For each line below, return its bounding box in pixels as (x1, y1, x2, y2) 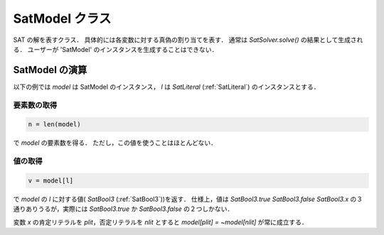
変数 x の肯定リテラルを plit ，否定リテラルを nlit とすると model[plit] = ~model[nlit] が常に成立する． (13, 217, 309, 226)
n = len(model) (28, 121, 81, 129)
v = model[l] (28, 176, 74, 185)
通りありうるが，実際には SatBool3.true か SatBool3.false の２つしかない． (13, 204, 234, 213)
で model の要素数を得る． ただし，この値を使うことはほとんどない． (13, 138, 217, 147)
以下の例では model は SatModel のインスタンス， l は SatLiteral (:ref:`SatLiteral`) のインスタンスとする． (13, 82, 320, 91)
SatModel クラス (13, 11, 112, 26)
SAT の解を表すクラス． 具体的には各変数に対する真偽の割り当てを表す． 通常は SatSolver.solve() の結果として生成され (13, 35, 363, 44)
